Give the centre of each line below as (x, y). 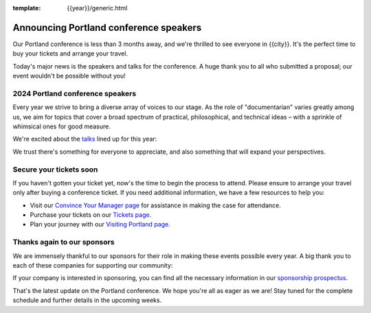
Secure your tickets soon (55, 170)
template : (27, 8)
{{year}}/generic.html (97, 8)
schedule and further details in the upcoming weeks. (87, 300)
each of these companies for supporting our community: (93, 266)
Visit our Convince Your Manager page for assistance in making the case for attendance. (156, 205)
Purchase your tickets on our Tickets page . (91, 215)
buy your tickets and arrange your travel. (70, 54)
